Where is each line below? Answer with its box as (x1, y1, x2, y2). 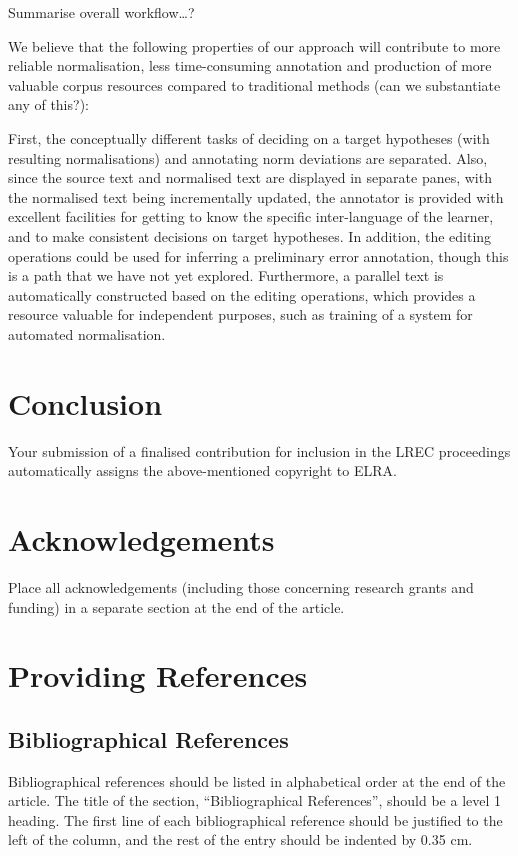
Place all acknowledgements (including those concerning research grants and (8, 576, 474, 597)
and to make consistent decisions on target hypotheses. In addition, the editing (8, 225, 492, 246)
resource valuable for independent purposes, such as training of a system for (8, 304, 473, 325)
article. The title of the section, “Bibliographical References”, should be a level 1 (8, 790, 502, 811)
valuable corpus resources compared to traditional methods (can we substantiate (8, 74, 501, 95)
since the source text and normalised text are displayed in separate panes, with (8, 167, 492, 188)
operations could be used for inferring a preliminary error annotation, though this (8, 245, 509, 266)
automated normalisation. (8, 323, 166, 344)
